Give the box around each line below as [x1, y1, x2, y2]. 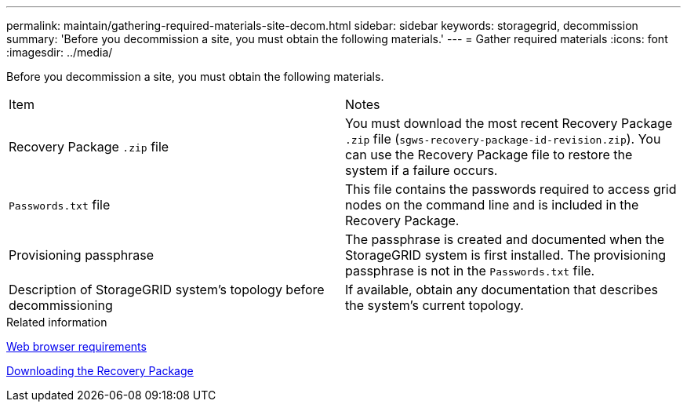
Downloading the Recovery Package [6, 364, 194, 377]
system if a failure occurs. [345, 162, 498, 178]
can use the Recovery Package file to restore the [345, 147, 633, 162]
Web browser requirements [6, 340, 147, 353]
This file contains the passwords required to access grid [345, 181, 677, 197]
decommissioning [9, 297, 113, 313]
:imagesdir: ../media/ [6, 46, 113, 59]
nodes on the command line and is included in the [345, 197, 639, 213]
